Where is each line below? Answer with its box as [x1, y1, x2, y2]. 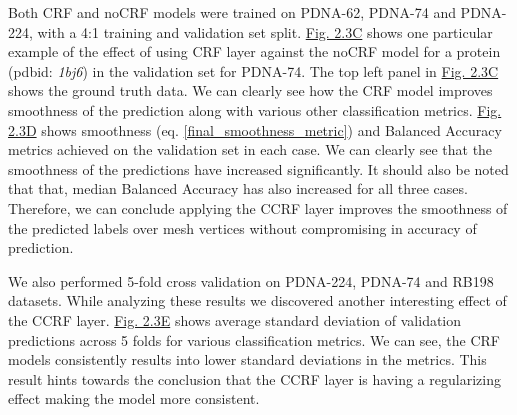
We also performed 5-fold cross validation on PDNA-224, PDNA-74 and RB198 [8, 270, 494, 291]
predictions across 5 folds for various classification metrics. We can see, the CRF [8, 329, 500, 350]
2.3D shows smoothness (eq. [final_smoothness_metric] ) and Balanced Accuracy [8, 119, 502, 140]
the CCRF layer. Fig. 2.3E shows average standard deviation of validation [8, 309, 462, 330]
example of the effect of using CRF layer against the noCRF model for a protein [8, 41, 501, 62]
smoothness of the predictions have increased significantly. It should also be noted [8, 158, 509, 179]
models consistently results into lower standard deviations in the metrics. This [8, 349, 487, 370]
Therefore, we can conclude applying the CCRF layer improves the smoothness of [8, 197, 508, 218]
